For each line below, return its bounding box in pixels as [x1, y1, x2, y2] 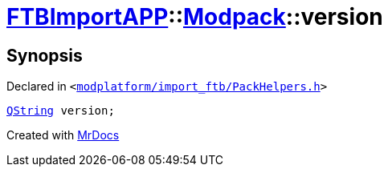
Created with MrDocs [6, 128, 120, 143]
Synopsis [6, 45, 83, 66]
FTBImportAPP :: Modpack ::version [6, 3, 383, 30]
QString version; [6, 104, 115, 118]
